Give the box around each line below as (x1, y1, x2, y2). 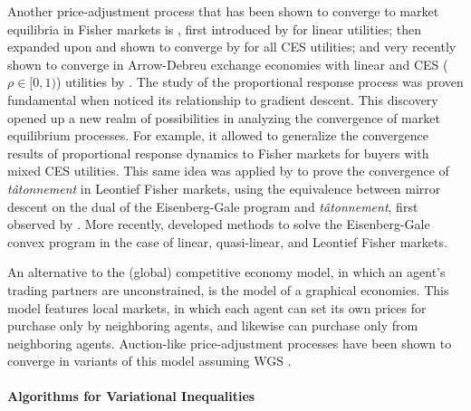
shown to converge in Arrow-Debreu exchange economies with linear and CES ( (7, 54, 448, 73)
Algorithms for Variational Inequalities (7, 387, 255, 406)
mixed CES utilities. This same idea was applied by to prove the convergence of (7, 161, 449, 180)
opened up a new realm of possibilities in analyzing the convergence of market (7, 108, 440, 127)
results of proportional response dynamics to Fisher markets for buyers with (7, 143, 429, 162)
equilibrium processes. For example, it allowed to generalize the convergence (7, 126, 428, 145)
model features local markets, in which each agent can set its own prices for (7, 298, 427, 317)
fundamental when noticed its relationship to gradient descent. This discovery (7, 90, 438, 109)
